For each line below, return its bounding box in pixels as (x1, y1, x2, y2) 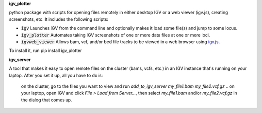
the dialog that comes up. (21, 97, 72, 103)
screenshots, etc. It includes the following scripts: (9, 16, 109, 22)
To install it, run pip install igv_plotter (9, 48, 82, 53)
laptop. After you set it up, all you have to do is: (9, 72, 103, 78)
